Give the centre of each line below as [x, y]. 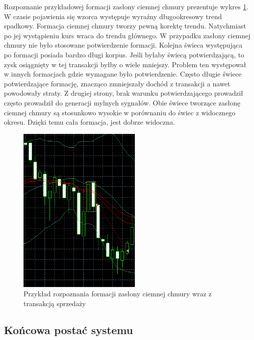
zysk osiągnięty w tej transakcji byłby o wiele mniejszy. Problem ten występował [125, 64]
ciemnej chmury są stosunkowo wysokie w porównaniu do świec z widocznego [120, 112]
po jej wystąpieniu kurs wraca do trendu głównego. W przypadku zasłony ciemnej [127, 35]
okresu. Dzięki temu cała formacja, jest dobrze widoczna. [89, 122]
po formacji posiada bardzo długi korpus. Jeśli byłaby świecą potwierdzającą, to [124, 54]
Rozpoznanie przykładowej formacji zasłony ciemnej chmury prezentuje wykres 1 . [126, 6]
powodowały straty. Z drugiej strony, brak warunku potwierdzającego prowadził [124, 93]
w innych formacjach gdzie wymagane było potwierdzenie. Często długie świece [123, 74]
